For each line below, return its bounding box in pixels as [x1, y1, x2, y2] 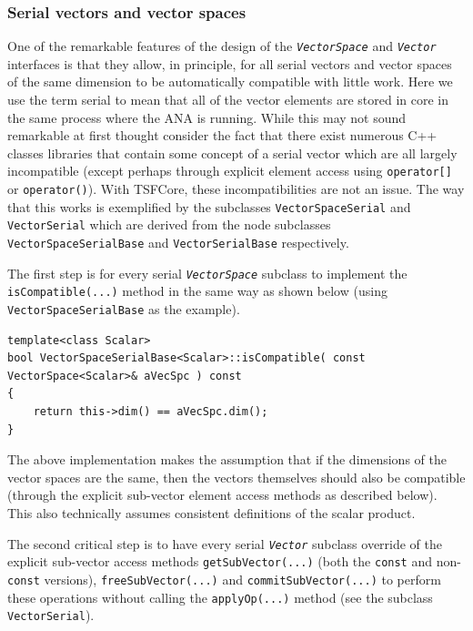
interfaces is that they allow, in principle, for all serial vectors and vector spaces [7, 54, 452, 73]
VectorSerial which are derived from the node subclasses [7, 215, 331, 234]
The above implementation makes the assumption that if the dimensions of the [7, 450, 447, 469]
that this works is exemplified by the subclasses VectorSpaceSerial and [7, 197, 411, 216]
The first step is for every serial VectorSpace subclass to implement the [7, 263, 408, 282]
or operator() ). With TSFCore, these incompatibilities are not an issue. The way [7, 179, 465, 198]
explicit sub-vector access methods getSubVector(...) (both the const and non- [7, 552, 461, 571]
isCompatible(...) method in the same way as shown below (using [7, 281, 387, 300]
